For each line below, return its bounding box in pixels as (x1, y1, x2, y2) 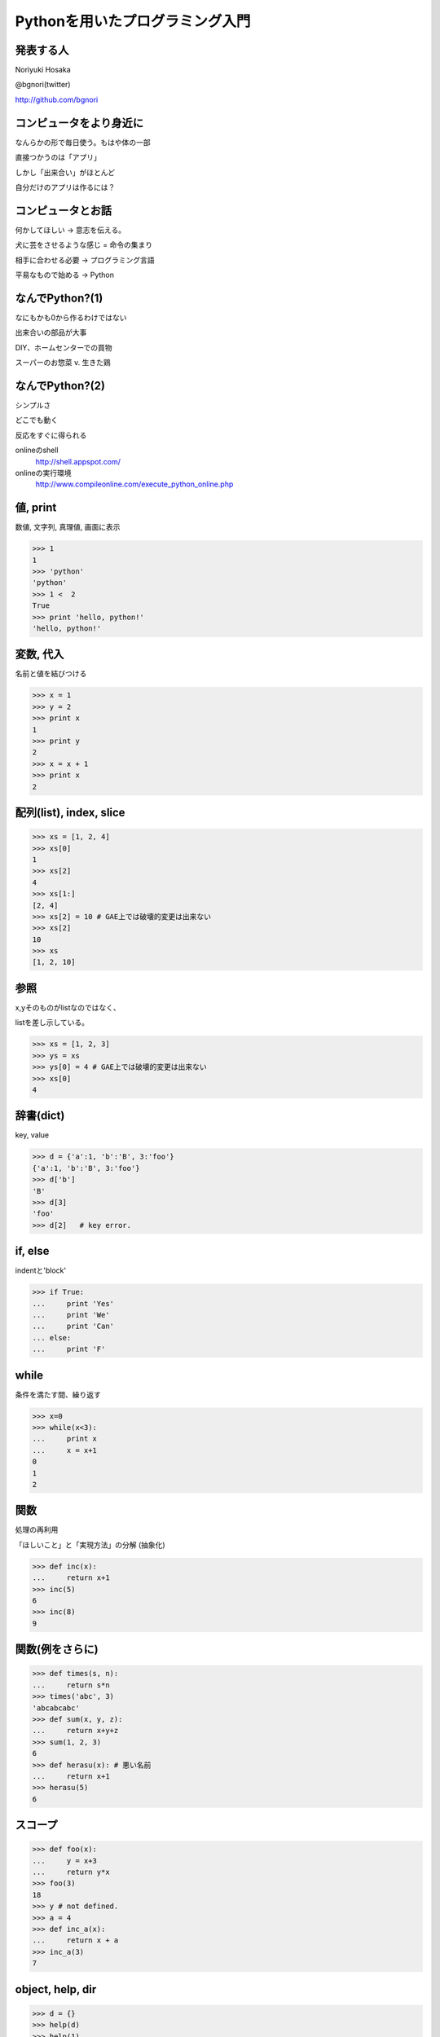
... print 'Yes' (32, 1299, 114, 1308)
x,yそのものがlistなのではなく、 (15, 1002, 121, 1012)
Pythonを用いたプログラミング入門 (15, 12, 251, 30)
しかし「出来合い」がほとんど (15, 167, 116, 177)
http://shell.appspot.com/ (35, 456, 121, 466)
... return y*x (32, 1868, 110, 1877)
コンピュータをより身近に (15, 116, 144, 130)
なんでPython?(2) (15, 379, 106, 393)
